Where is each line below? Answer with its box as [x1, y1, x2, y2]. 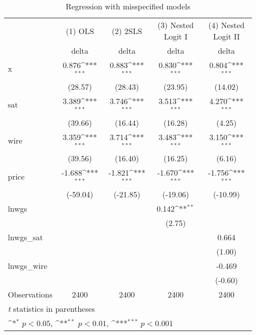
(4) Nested [208, 19, 245, 31]
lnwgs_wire [8, 260, 48, 272]
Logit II [213, 31, 240, 42]
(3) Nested [158, 19, 194, 31]
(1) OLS [65, 25, 94, 37]
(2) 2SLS [112, 25, 142, 37]
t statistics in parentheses [8, 303, 95, 315]
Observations [8, 289, 53, 300]
